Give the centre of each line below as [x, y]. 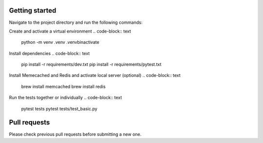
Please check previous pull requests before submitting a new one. [75, 134]
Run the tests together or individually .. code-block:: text [66, 98]
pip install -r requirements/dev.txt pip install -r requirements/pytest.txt [91, 64]
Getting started [33, 10]
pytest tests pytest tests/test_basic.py [59, 108]
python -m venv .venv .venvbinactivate [60, 42]
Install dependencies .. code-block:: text [49, 53]
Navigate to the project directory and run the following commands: [76, 22]
